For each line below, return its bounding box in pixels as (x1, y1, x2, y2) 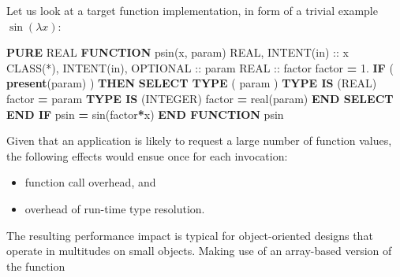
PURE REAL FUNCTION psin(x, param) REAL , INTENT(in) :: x (6, 44, 349, 61)
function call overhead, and (24, 174, 156, 190)
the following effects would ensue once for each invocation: (6, 147, 288, 164)
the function (6, 257, 65, 274)
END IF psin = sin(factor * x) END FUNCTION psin (6, 105, 284, 122)
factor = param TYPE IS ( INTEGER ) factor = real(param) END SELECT (6, 90, 394, 106)
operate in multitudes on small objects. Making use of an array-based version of (6, 242, 392, 259)
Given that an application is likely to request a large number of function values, (6, 132, 392, 149)
